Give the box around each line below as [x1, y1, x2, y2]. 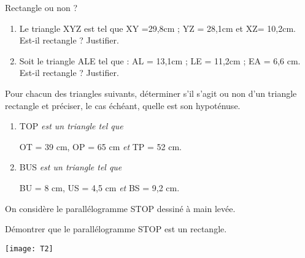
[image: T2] [5, 244, 53, 253]
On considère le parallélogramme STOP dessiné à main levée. [5, 202, 236, 214]
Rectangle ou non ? [5, 1, 78, 13]
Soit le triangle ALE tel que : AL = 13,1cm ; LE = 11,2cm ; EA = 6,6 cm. [19, 54, 301, 67]
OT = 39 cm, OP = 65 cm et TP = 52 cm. [19, 140, 182, 153]
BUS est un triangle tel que [19, 161, 122, 173]
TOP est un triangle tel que [19, 120, 123, 132]
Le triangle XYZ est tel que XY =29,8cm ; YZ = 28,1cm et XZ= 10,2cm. [19, 21, 296, 34]
